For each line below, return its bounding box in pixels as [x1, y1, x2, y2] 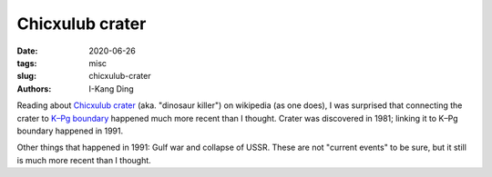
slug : [16, 71, 36, 82]
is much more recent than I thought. [16, 154, 152, 165]
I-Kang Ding [88, 83, 134, 94]
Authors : [16, 83, 52, 94]
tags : [16, 57, 37, 68]
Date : [16, 45, 38, 56]
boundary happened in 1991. [16, 125, 124, 136]
